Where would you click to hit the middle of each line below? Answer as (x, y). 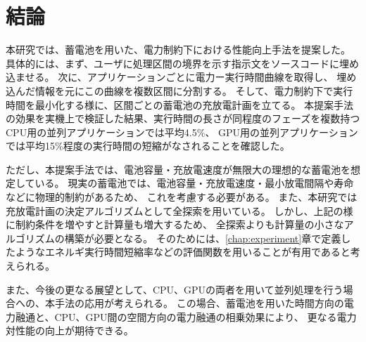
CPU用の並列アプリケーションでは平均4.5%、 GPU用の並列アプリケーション (182, 132)
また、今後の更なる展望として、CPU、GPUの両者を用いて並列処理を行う (175, 289)
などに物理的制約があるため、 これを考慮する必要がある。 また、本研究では (182, 197)
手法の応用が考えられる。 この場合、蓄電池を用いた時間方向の (199, 303)
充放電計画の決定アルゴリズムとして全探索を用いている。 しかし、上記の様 (179, 210)
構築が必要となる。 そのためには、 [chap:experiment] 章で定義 (203, 238)
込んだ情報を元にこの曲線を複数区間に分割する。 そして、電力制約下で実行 (179, 90)
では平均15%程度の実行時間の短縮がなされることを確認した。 (148, 146)
